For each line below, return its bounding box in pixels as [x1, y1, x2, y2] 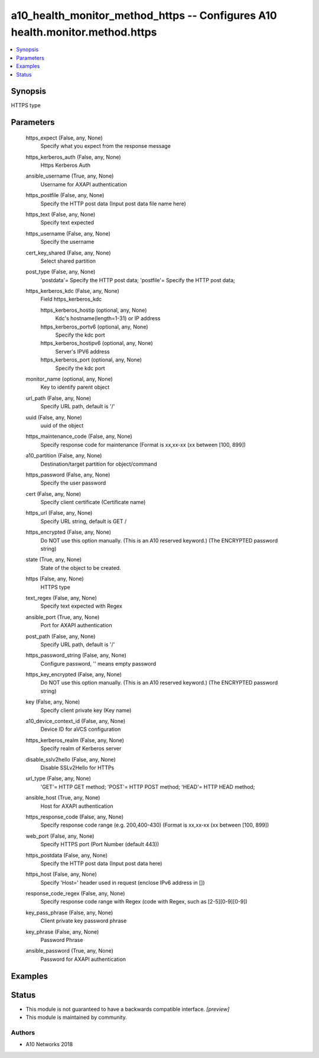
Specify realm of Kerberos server [40, 745, 122, 752]
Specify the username [40, 238, 95, 246]
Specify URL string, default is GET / [40, 518, 127, 525]
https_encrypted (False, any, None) [25, 528, 112, 536]
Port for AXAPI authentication [40, 622, 112, 629]
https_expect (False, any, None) [25, 134, 103, 141]
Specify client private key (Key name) [40, 707, 132, 714]
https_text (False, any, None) [25, 211, 96, 218]
